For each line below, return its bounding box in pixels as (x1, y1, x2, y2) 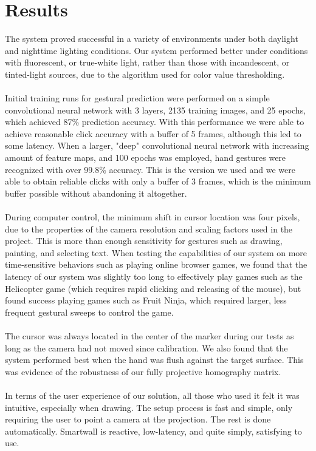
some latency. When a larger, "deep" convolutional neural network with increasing (5, 139, 309, 152)
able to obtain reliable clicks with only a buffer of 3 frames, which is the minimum (5, 175, 311, 188)
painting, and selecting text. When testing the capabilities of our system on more (5, 246, 307, 259)
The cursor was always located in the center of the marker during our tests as (5, 329, 294, 342)
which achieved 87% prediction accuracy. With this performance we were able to (5, 115, 304, 128)
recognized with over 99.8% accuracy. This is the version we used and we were (5, 163, 295, 175)
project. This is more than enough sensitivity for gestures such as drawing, (5, 234, 283, 247)
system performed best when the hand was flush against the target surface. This (5, 353, 304, 366)
